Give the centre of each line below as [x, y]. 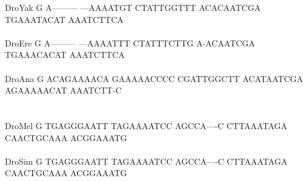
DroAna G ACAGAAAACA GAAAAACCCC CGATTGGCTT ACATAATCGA [154, 78]
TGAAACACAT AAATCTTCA [65, 55]
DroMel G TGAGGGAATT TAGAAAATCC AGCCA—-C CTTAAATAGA [146, 125]
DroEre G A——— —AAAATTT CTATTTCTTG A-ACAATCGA [130, 43]
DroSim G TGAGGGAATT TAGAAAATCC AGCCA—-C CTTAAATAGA [146, 161]
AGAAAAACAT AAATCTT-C [63, 90]
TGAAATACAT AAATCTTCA [64, 19]
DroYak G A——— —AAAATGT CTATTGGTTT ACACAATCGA [133, 7]
